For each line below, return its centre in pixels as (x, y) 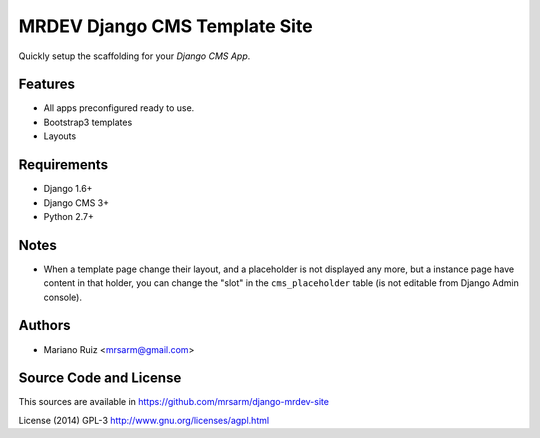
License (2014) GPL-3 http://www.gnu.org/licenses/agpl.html (144, 420)
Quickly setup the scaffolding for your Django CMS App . (134, 56)
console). (62, 297)
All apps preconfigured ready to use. (119, 108)
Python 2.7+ (69, 216)
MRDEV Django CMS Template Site (166, 26)
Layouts (60, 136)
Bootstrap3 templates (88, 122)
